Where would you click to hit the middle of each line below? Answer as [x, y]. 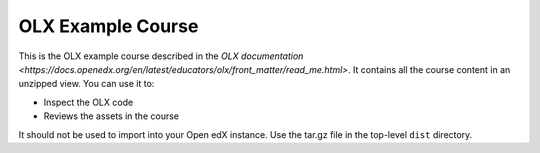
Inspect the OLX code [88, 102]
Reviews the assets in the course [111, 116]
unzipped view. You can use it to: [86, 84]
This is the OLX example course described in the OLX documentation [161, 56]
